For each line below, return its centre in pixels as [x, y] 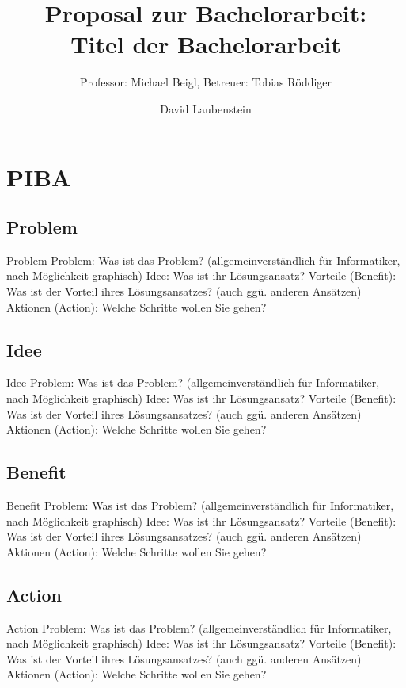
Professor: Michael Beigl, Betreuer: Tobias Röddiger [206, 82]
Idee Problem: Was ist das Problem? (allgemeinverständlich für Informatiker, [193, 382]
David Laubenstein [206, 108]
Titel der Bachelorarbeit [206, 44]
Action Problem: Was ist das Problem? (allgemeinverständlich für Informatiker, [199, 627]
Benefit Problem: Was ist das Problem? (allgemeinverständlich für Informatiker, [200, 505]
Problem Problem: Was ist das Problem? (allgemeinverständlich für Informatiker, [203, 260]
